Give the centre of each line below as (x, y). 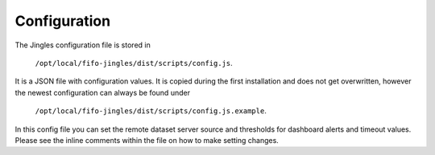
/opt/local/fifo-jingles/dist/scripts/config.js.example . (151, 111)
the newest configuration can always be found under (103, 92)
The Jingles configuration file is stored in (83, 45)
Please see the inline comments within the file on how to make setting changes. (147, 140)
